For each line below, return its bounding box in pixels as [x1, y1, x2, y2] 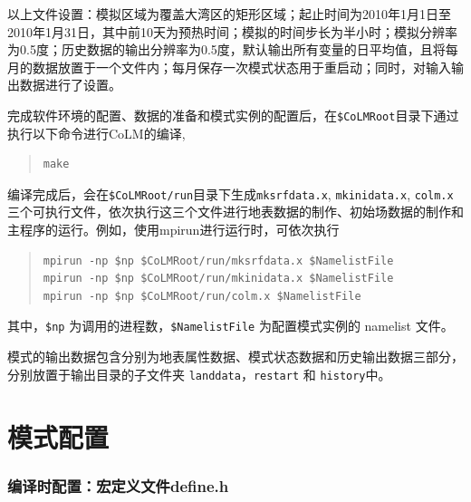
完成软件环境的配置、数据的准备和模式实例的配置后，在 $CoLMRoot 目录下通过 [7, 105, 459, 124]
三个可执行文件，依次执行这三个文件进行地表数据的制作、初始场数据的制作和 [7, 202, 464, 221]
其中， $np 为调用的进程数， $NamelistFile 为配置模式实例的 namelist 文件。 [7, 316, 454, 335]
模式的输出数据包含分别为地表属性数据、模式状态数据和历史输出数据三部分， [7, 347, 464, 366]
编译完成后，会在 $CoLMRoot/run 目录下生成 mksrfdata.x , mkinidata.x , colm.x [7, 184, 454, 203]
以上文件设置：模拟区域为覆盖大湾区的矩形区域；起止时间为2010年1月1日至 [7, 5, 451, 23]
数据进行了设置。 [19, 75, 121, 94]
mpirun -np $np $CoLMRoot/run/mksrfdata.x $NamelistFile [43, 254, 394, 267]
